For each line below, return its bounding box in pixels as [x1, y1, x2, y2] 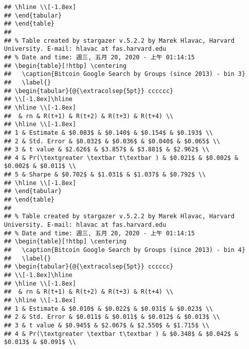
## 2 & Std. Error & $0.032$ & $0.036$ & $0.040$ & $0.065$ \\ [4, 137, 220, 145]
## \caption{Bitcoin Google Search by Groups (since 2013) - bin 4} [4, 246, 245, 254]
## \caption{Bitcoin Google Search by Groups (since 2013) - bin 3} [4, 70, 245, 78]
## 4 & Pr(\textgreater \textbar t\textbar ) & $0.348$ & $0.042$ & [4, 330, 238, 337]
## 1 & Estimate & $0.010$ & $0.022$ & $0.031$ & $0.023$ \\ [4, 305, 213, 312]
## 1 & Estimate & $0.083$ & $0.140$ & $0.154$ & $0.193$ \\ [4, 129, 213, 136]
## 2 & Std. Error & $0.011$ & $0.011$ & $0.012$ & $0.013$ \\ [4, 313, 220, 321]
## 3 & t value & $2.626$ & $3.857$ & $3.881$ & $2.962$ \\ [4, 146, 210, 153]
